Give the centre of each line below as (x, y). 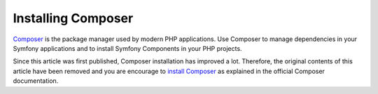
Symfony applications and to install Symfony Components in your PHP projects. (127, 48)
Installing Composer (73, 18)
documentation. (36, 81)
